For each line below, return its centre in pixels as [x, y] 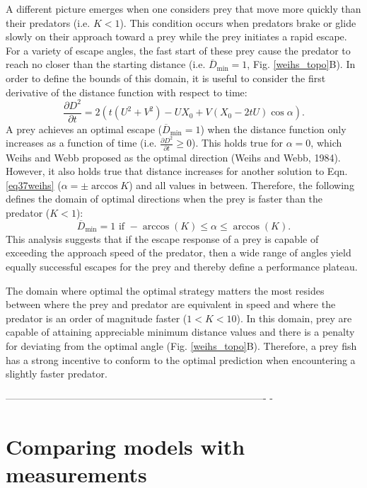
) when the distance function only [273, 129]
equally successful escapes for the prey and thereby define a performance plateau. [182, 267]
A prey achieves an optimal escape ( [84, 129]
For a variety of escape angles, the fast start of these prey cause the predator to [178, 50]
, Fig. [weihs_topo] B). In [301, 64]
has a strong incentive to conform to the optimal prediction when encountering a [181, 359]
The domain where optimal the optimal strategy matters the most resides [165, 290]
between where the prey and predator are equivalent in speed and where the [171, 304]
